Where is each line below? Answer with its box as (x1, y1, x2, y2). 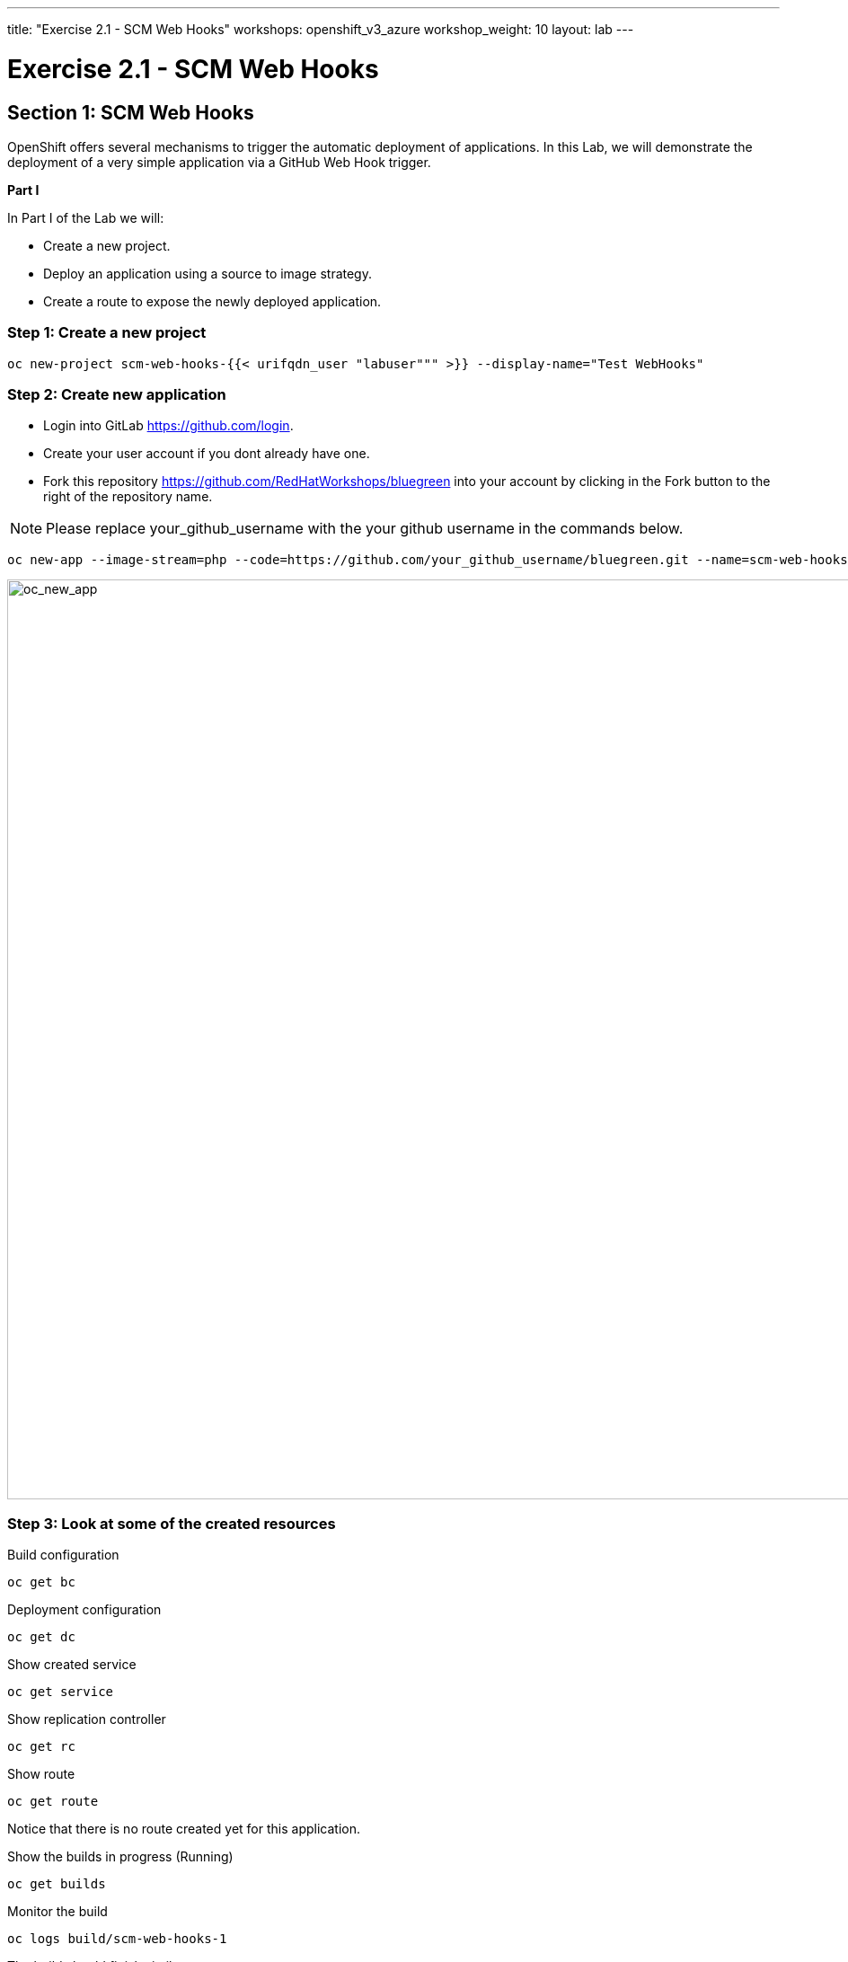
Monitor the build (7, 1904, 108, 1920)
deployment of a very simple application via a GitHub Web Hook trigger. (7, 154, 431, 170)
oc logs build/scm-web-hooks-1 (7, 1931, 227, 1947)
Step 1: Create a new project (7, 323, 207, 342)
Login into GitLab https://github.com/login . (43, 418, 294, 434)
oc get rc (7, 1739, 75, 1754)
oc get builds (7, 1877, 106, 1892)
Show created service (7, 1657, 137, 1673)
